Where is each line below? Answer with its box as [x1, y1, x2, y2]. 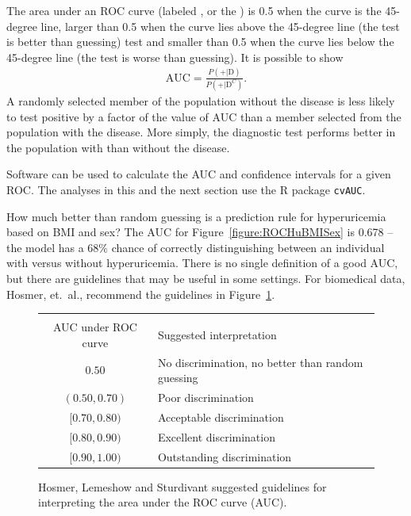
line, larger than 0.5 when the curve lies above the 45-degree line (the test [40, 17, 400, 34]
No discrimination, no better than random [157, 354, 363, 370]
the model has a [6, 239, 84, 255]
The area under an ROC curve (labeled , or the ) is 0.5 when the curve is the [6, 2, 382, 18]
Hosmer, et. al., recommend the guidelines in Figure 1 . [6, 285, 275, 302]
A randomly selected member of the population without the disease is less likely [6, 93, 395, 109]
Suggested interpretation [157, 327, 277, 343]
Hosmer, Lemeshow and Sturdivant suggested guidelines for [38, 478, 327, 495]
